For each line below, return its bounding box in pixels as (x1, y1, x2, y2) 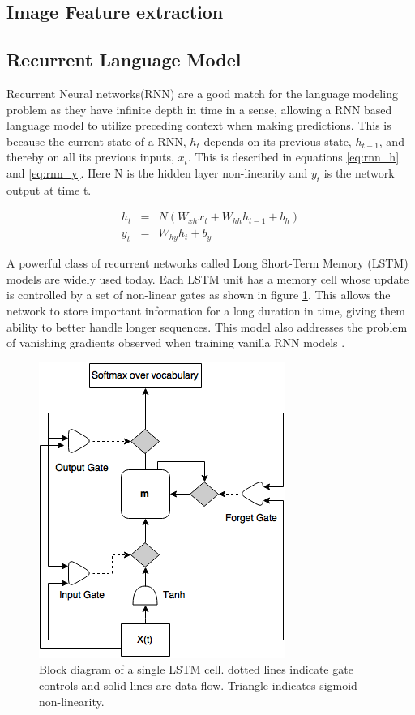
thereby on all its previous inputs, (6, 148, 174, 165)
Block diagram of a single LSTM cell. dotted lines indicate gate (39, 661, 353, 678)
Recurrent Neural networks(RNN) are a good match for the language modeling (6, 84, 398, 101)
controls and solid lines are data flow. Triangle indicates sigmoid (39, 676, 357, 693)
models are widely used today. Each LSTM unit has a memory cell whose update (6, 270, 409, 287)
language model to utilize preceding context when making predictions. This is (6, 117, 391, 134)
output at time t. (6, 181, 92, 198)
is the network (323, 164, 395, 181)
